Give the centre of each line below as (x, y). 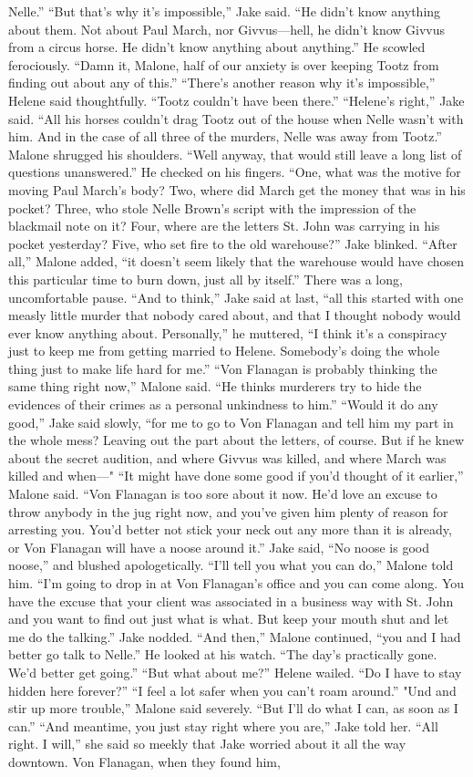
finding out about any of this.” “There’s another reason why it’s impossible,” (222, 83)
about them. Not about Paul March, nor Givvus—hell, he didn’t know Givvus (227, 29)
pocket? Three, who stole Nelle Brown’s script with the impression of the (212, 207)
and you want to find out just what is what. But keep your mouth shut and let (229, 619)
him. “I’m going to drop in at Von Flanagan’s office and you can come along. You (236, 583)
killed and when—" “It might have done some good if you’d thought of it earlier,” (236, 476)
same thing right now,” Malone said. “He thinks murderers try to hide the (215, 386)
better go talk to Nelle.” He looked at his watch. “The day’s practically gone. (223, 654)
